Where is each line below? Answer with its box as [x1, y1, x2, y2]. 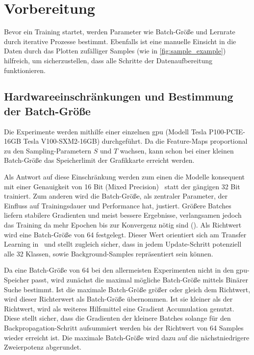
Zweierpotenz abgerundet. [4, 342, 81, 352]
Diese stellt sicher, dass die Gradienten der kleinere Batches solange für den [4, 313, 231, 323]
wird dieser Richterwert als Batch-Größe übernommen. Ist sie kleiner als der [4, 294, 233, 304]
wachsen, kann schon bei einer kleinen [120, 145, 234, 155]
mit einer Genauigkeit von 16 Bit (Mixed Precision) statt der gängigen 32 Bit [4, 181, 240, 191]
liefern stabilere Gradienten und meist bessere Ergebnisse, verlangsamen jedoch [4, 210, 242, 220]
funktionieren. [4, 65, 46, 75]
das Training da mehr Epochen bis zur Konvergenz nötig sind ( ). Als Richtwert [4, 220, 242, 230]
